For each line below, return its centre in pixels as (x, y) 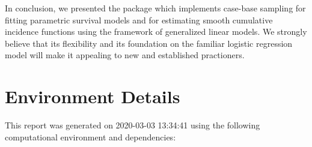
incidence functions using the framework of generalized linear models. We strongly (156, 31)
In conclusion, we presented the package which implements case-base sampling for (155, 8)
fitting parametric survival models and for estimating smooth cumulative (139, 19)
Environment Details (93, 96)
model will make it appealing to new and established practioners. (125, 55)
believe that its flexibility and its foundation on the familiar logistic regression (149, 43)
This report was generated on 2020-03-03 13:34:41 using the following (133, 125)
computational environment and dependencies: (90, 136)
